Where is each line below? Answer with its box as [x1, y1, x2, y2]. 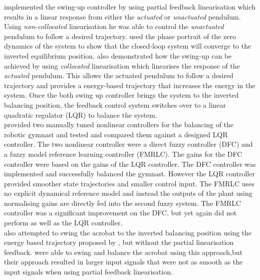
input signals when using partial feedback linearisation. [4, 266, 173, 277]
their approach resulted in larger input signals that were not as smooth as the [4, 256, 243, 267]
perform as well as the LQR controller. [4, 217, 123, 228]
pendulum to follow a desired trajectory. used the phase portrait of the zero [4, 31, 236, 41]
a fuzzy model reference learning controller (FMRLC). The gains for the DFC [4, 148, 242, 159]
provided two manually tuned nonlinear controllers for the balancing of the [4, 119, 234, 130]
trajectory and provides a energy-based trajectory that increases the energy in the [4, 80, 255, 90]
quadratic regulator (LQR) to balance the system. [4, 109, 157, 120]
